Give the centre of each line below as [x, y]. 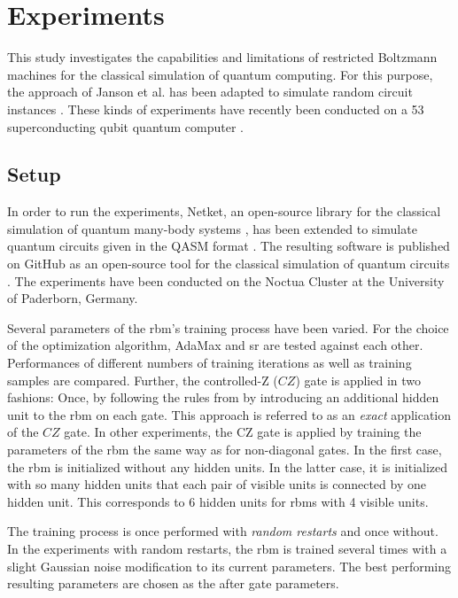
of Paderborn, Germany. [73, 298]
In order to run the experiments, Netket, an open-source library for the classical [224, 211]
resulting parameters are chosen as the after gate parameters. [173, 583]
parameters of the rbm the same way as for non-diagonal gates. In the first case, [225, 450]
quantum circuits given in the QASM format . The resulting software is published [229, 246]
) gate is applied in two [358, 380]
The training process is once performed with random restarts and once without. [223, 531]
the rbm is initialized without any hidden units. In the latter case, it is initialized [228, 466]
